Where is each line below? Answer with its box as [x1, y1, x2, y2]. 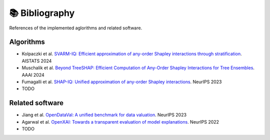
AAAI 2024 [21, 72, 44, 78]
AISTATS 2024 [21, 58, 52, 64]
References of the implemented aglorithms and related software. [9, 25, 142, 31]
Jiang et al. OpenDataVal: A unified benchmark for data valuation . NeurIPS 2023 [21, 112, 187, 118]
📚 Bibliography [9, 7, 75, 18]
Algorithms [9, 38, 45, 46]
